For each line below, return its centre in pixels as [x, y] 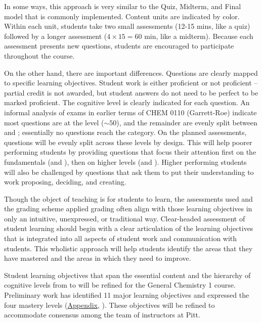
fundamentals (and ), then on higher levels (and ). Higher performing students [125, 161]
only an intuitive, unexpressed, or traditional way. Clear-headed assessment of [125, 218]
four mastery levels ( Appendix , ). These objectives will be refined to [110, 305]
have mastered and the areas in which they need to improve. [98, 258]
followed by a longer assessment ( [56, 36]
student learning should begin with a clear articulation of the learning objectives [129, 228]
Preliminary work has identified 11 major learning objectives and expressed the [127, 295]
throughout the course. [39, 55]
